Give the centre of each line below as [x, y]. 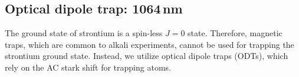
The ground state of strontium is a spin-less [84, 33]
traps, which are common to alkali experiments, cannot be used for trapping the [149, 44]
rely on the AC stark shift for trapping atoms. [88, 67]
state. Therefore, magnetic [235, 33]
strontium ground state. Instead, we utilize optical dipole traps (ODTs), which [147, 56]
